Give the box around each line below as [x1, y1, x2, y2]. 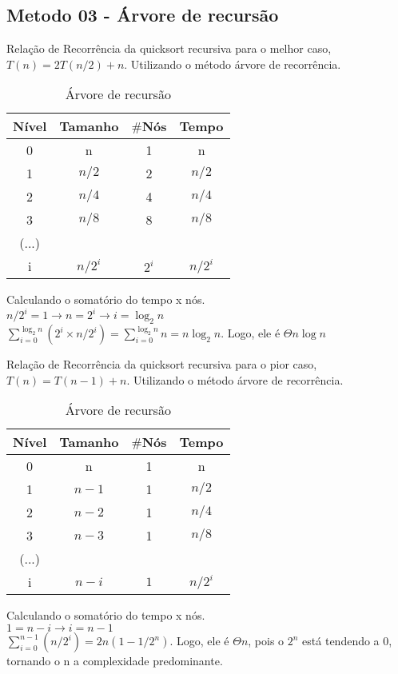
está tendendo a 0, [302, 632, 392, 649]
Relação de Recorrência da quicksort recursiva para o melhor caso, [6, 40, 332, 57]
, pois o [248, 632, 285, 649]
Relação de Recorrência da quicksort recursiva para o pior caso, [6, 356, 317, 373]
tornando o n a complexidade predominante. [6, 652, 223, 669]
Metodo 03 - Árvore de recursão [6, 2, 279, 27]
